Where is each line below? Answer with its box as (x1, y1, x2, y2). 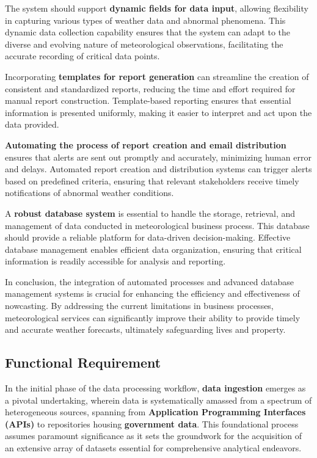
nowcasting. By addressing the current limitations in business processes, (5, 299, 274, 312)
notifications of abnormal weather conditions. (5, 186, 174, 199)
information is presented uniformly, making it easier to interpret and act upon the (5, 106, 312, 118)
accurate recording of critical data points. (5, 49, 160, 62)
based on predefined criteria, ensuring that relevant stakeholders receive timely (5, 174, 299, 187)
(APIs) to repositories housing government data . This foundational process (5, 417, 299, 430)
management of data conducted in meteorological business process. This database (5, 219, 310, 231)
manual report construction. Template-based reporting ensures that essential (5, 94, 291, 107)
